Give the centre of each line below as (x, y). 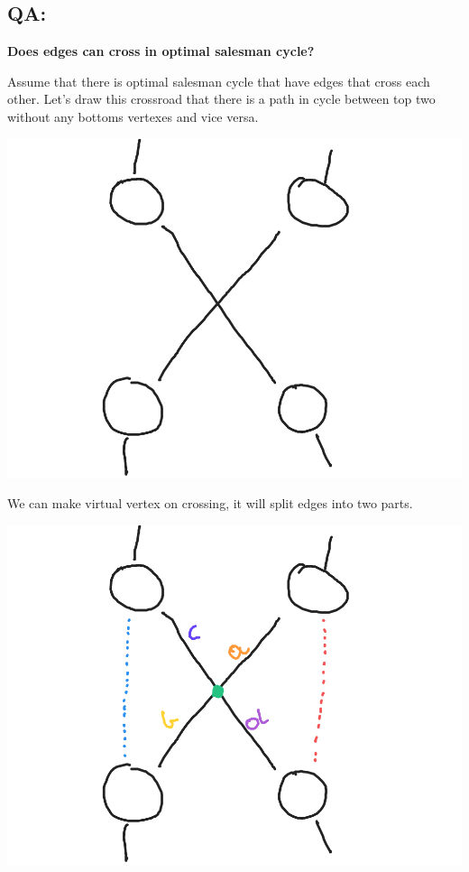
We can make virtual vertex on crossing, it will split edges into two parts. (210, 503)
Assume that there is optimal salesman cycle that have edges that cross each (219, 81)
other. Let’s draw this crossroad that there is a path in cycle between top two (221, 99)
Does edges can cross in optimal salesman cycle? (161, 51)
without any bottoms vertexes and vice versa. (133, 116)
